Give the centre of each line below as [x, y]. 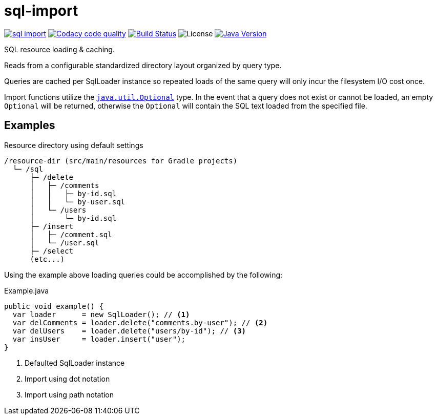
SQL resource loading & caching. [59, 49]
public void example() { [54, 306]
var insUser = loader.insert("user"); [99, 339]
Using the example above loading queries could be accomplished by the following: [143, 275]
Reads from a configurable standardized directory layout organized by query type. [143, 65]
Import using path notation [69, 394]
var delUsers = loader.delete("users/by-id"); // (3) [129, 331]
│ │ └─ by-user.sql [78, 202]
